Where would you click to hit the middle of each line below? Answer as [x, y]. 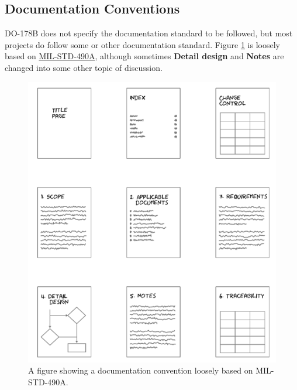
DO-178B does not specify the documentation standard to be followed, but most [149, 33]
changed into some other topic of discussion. [84, 67]
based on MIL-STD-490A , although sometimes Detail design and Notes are [144, 56]
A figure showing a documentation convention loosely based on [141, 370]
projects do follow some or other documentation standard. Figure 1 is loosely [142, 44]
